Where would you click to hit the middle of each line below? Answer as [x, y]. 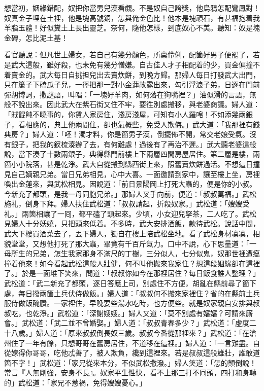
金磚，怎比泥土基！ [36, 37]
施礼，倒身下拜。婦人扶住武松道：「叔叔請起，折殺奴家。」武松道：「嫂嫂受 [127, 204]
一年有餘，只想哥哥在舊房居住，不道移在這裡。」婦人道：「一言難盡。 [139, 343]
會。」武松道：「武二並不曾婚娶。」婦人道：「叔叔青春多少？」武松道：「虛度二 [130, 323]
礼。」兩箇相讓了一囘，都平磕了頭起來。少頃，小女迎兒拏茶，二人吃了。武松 [130, 213]
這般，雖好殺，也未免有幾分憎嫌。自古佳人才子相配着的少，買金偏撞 [139, 64]
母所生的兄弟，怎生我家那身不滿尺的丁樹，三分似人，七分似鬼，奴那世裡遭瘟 [132, 253]
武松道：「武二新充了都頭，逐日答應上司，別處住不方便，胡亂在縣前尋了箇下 [130, 283]
